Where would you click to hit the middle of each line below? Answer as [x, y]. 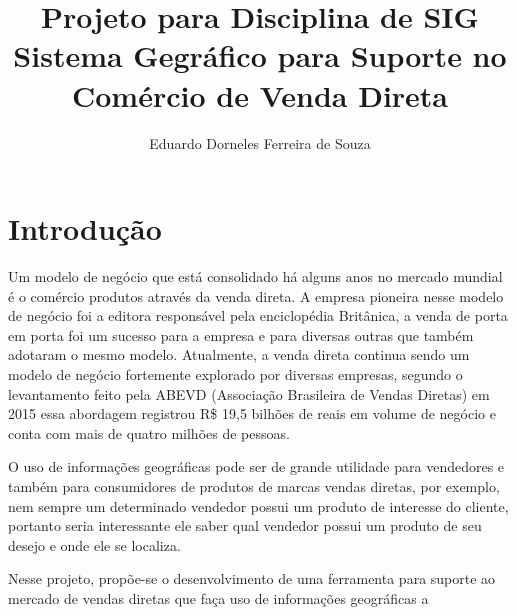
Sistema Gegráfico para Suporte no [260, 55]
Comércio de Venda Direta [260, 94]
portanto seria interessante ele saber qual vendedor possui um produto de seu [245, 525]
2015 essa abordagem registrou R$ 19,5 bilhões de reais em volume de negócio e [252, 413]
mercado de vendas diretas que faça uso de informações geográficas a [218, 597]
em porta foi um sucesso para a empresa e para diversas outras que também [241, 334]
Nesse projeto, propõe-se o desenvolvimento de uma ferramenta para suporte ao [252, 578]
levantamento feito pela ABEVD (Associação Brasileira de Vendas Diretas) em [249, 393]
